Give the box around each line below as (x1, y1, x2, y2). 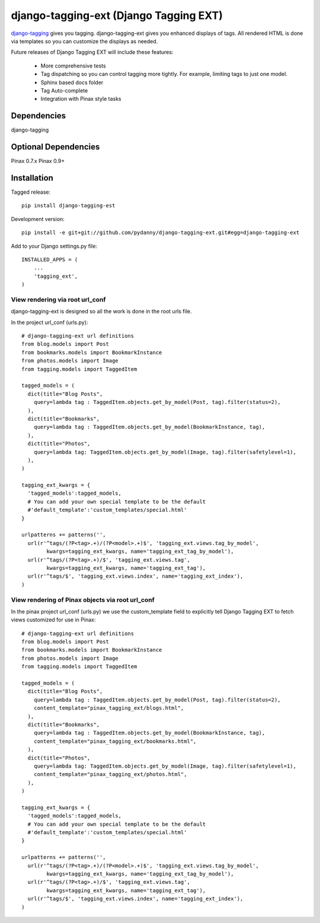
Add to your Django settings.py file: (11, 242, 98, 249)
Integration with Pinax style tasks (40, 95, 121, 102)
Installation (11, 172, 53, 183)
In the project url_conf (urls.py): (11, 319, 88, 326)
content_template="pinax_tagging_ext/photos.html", (33, 771, 187, 778)
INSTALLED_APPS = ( (21, 256, 78, 263)
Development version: (11, 215, 65, 222)
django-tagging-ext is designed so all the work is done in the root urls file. (11, 308, 192, 315)
